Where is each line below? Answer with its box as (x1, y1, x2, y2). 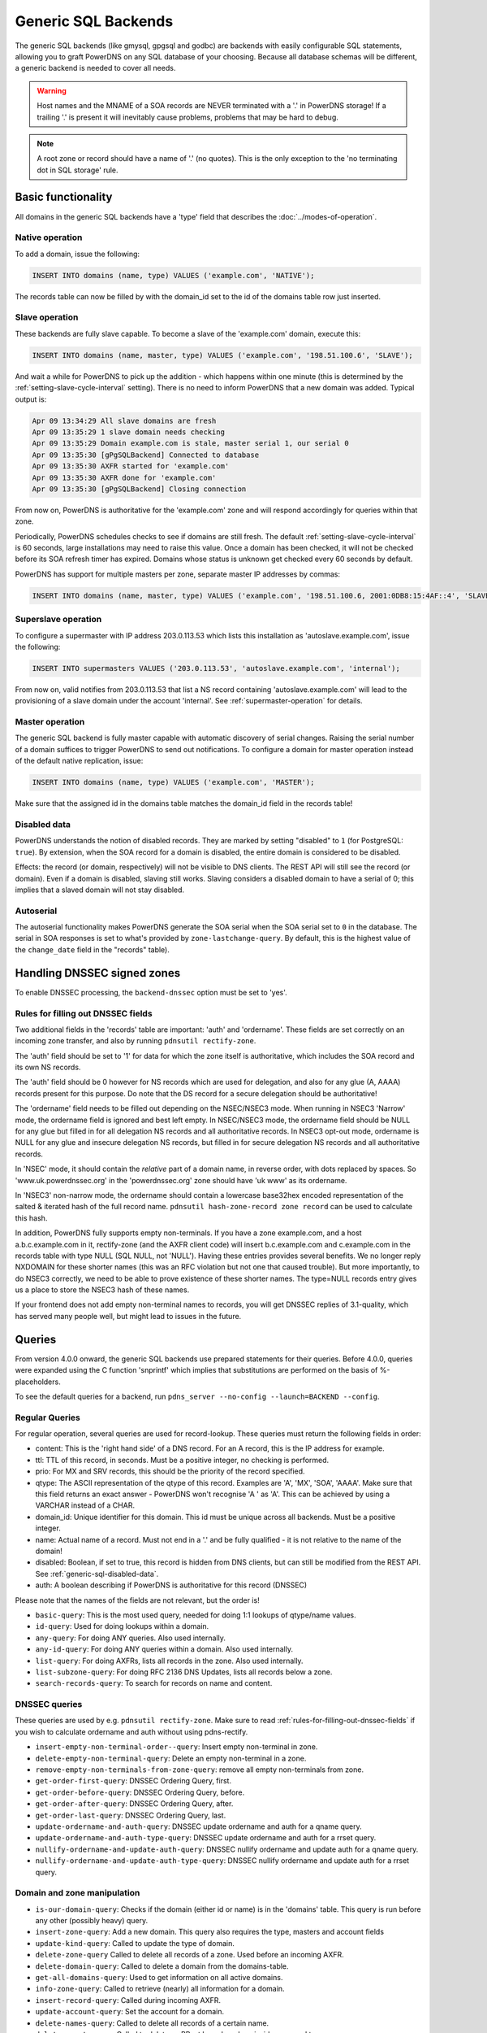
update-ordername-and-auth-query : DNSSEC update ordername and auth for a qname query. (35, 1822, 363, 1831)
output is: (15, 394, 47, 404)
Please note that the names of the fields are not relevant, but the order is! (15, 1595, 260, 1605)
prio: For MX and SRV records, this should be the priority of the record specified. (35, 1466, 305, 1476)
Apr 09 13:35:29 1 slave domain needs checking (32, 427, 225, 437)
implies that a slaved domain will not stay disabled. (15, 885, 185, 895)
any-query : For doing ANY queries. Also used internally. (35, 1633, 226, 1643)
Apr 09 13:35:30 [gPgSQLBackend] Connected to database (32, 450, 260, 459)
